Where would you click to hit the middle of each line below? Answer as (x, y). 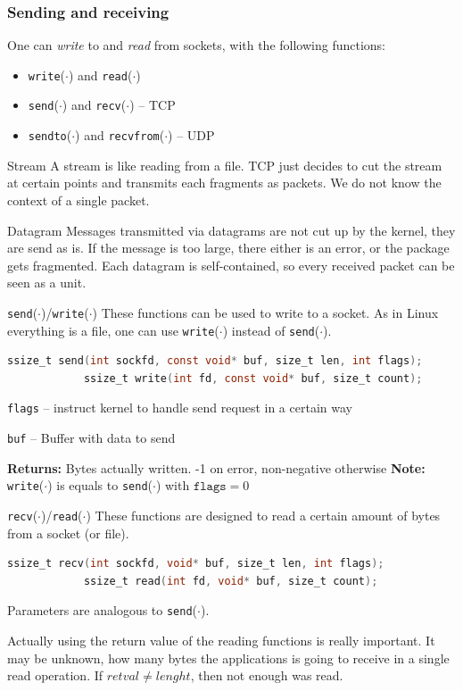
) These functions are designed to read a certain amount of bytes (263, 515)
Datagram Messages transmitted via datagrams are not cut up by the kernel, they (231, 230)
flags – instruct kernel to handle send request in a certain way (180, 408)
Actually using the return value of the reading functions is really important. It (221, 641)
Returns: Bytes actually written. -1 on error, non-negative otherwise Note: (216, 467)
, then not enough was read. (267, 675)
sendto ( (50, 135)
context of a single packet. (79, 200)
